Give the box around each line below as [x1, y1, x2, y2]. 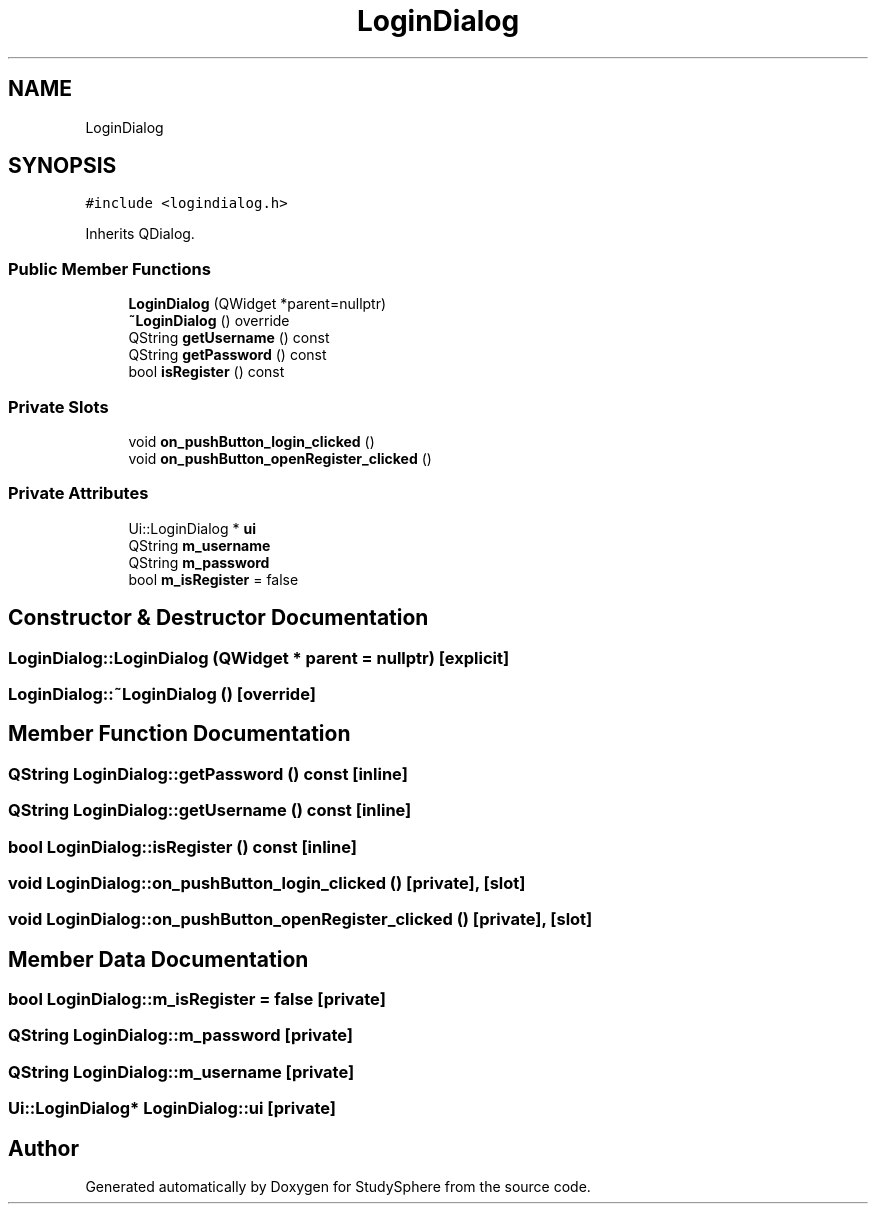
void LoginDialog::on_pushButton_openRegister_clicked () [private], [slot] [8, 909, 593, 930]
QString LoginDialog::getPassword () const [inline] [8, 763, 408, 784]
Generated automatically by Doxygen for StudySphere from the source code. [85, 1178, 591, 1196]
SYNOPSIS [8, 153, 117, 179]
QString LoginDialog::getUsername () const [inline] [8, 800, 412, 821]
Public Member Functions [8, 258, 211, 279]
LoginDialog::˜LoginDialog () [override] [8, 683, 316, 704]
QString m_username [128, 536, 271, 554]
